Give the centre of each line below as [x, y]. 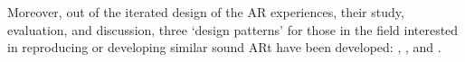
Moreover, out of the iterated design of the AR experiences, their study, [206, 12]
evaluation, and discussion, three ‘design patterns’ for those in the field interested [233, 29]
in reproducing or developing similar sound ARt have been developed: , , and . [224, 47]
